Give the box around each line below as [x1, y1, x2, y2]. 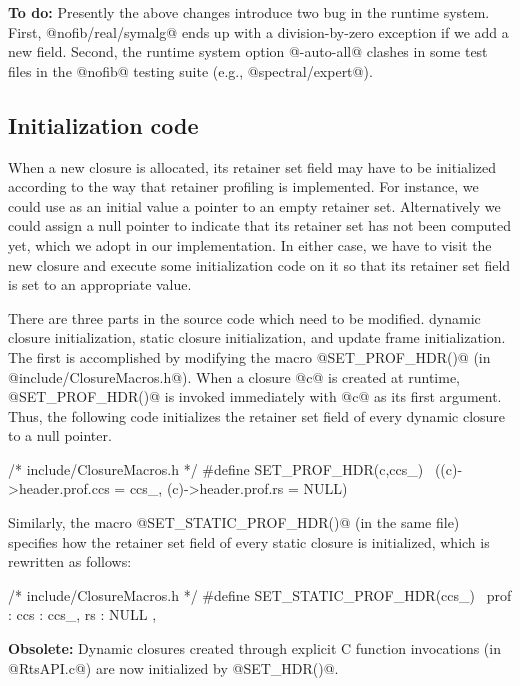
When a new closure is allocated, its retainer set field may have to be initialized [8, 156, 497, 177]
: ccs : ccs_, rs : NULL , [8, 604, 157, 625]
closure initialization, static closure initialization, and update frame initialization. [8, 327, 506, 348]
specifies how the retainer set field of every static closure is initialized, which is [8, 531, 490, 552]
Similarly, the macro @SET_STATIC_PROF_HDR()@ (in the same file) [8, 512, 460, 533]
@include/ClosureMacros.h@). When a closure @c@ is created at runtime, [8, 366, 461, 387]
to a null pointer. [8, 425, 112, 446]
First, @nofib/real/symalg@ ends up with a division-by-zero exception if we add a [8, 21, 509, 42]
